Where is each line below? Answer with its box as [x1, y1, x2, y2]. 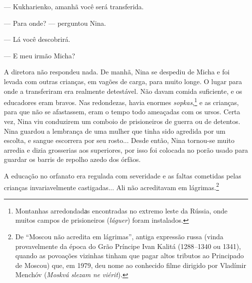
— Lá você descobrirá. [4, 34, 70, 44]
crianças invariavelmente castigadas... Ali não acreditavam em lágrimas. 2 [4, 180, 219, 192]
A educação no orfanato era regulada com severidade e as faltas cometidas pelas [4, 170, 241, 180]
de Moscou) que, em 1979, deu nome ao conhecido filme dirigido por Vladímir [15, 260, 246, 270]
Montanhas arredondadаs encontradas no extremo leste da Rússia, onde [15, 205, 228, 215]
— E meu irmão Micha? [4, 50, 75, 60]
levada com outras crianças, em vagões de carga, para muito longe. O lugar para [4, 76, 242, 86]
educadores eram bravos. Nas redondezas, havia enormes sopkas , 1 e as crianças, [4, 96, 239, 107]
